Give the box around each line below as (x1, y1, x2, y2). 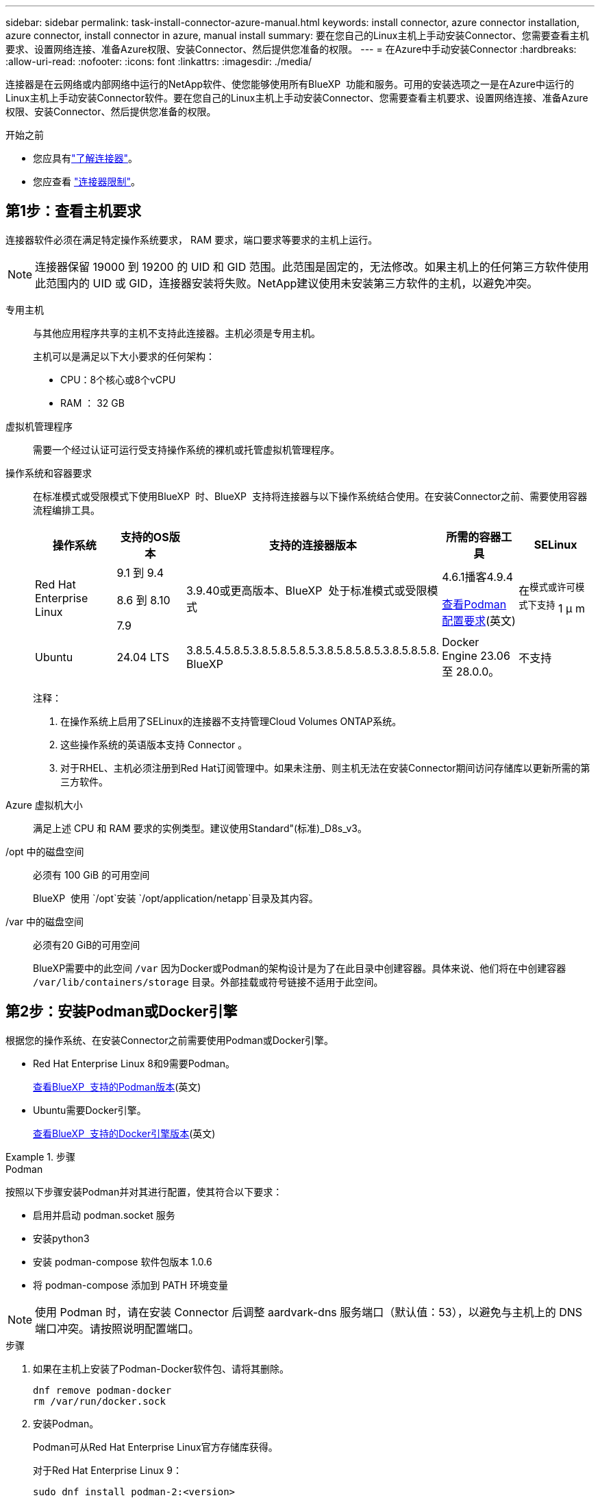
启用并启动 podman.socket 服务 (33, 1209, 175, 1221)
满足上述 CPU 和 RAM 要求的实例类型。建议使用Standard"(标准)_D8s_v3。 (33, 822, 367, 834)
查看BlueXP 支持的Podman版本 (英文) (33, 1080, 201, 1093)
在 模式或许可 (518, 582, 575, 598)
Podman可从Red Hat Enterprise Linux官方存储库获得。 (33, 1440, 278, 1453)
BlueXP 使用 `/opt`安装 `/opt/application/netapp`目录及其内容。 (33, 892, 318, 904)
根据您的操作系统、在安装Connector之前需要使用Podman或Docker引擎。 (5, 1034, 334, 1046)
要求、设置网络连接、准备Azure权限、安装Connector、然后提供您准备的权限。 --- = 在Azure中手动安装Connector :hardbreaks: (5, 43, 577, 55)
